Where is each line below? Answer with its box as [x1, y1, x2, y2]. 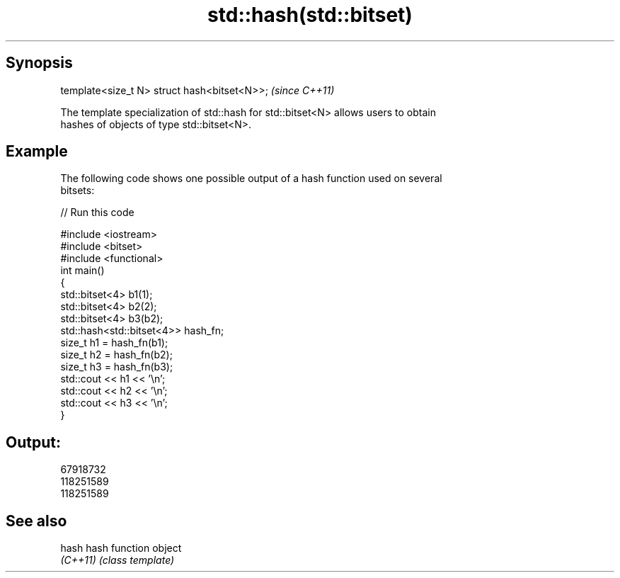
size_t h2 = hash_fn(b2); [60, 348, 173, 361]
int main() [60, 264, 105, 277]
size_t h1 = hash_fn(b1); [60, 336, 168, 349]
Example [6, 142, 68, 161]
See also [6, 511, 67, 530]
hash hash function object [60, 542, 182, 555]
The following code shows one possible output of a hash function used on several [60, 172, 442, 185]
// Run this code [60, 206, 134, 219]
